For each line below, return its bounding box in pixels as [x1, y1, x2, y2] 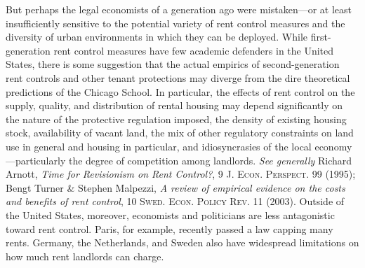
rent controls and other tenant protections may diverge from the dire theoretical [6, 70, 350, 85]
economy [314, 139, 352, 153]
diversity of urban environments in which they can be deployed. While [6, 29, 308, 44]
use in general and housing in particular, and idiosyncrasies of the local [6, 139, 312, 153]
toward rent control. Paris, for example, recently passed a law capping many [6, 221, 333, 236]
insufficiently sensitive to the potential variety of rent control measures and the [6, 15, 345, 30]
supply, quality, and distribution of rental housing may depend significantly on [6, 98, 343, 113]
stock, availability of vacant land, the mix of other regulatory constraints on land [6, 125, 354, 140]
